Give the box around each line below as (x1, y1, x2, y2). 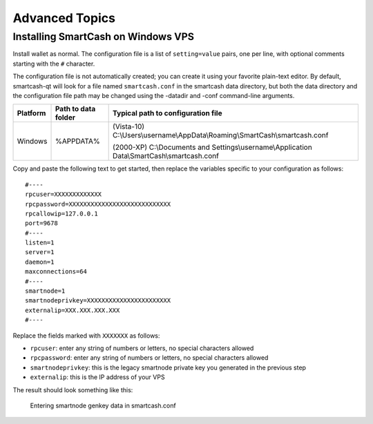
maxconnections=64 (25, 268, 88, 276)
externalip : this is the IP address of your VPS (30, 373, 165, 381)
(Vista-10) (113, 122, 145, 131)
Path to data (55, 104, 96, 114)
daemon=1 (25, 258, 55, 266)
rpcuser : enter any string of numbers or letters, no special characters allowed (30, 344, 254, 352)
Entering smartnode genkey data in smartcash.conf (30, 401, 176, 409)
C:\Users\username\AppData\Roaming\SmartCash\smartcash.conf (113, 131, 329, 140)
